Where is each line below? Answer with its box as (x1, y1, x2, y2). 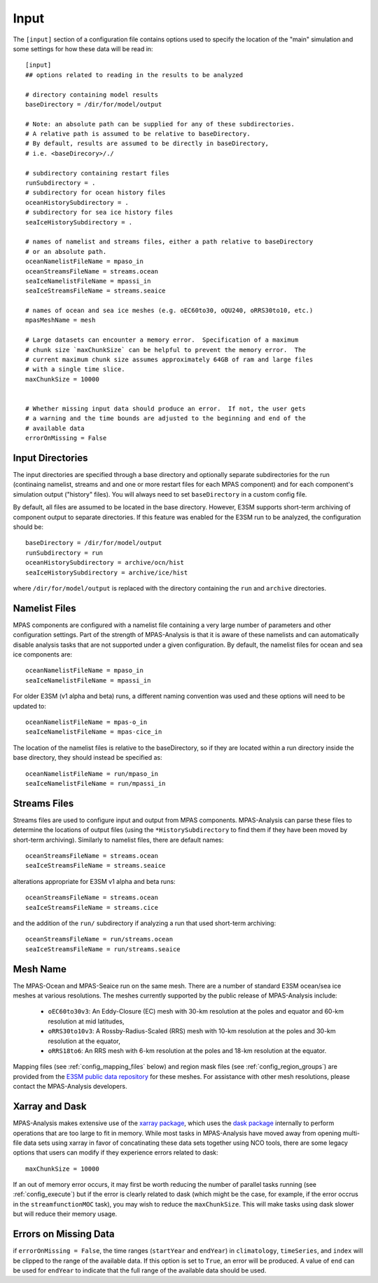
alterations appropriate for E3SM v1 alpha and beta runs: (13, 877, 176, 885)
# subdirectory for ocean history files (25, 189, 166, 196)
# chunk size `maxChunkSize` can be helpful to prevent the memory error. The (25, 346, 306, 354)
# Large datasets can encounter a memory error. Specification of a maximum (25, 336, 299, 344)
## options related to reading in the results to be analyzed (25, 71, 244, 79)
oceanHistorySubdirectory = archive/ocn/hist (25, 558, 185, 567)
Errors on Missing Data (13, 1228, 115, 1240)
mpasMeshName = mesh (25, 316, 96, 324)
